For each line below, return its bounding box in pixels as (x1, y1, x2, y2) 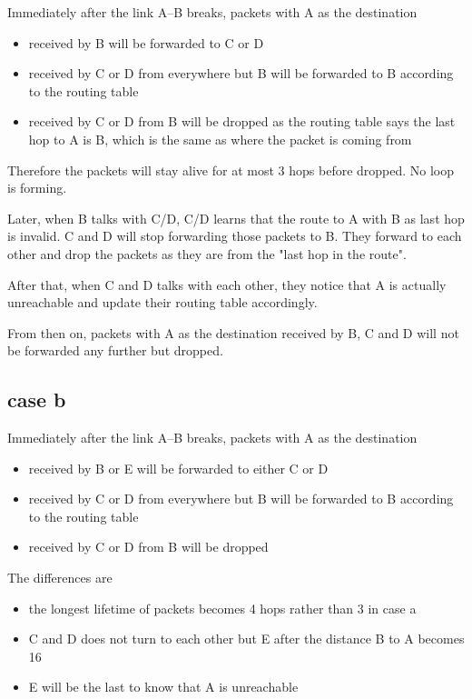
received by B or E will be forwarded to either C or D (28, 458, 329, 477)
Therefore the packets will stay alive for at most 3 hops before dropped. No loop (7, 160, 455, 179)
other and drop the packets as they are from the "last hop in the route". (7, 244, 407, 263)
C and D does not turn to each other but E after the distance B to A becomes (28, 629, 465, 648)
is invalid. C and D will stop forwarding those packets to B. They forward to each (7, 226, 462, 245)
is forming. (7, 178, 67, 197)
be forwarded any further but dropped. (7, 341, 223, 360)
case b (7, 385, 66, 414)
